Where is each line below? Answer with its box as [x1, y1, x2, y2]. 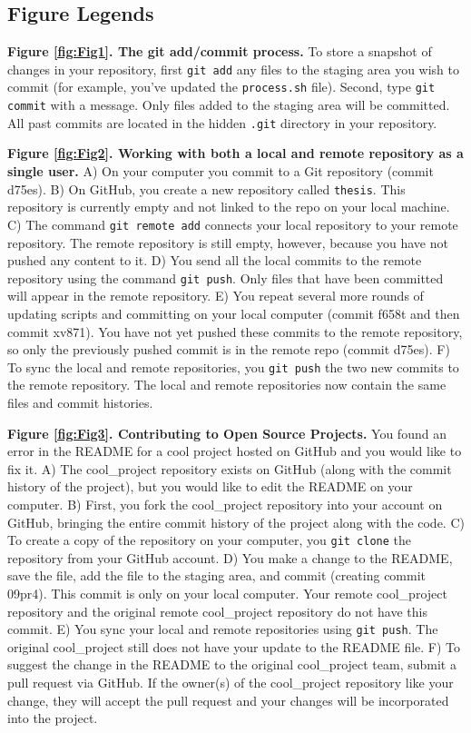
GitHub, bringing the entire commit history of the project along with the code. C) [7, 512, 465, 531]
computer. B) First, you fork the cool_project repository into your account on [7, 494, 443, 513]
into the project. [7, 708, 98, 728]
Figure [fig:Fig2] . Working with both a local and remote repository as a [7, 144, 464, 163]
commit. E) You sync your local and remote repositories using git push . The [7, 619, 438, 639]
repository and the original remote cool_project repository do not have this [7, 601, 427, 620]
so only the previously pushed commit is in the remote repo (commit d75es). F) [7, 340, 450, 359]
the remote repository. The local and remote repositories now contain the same [7, 375, 446, 394]
